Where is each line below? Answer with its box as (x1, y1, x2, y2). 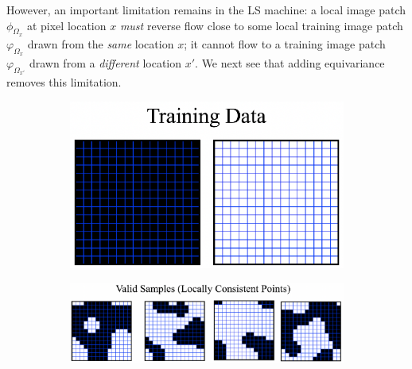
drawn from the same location (27, 35, 174, 52)
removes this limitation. (6, 74, 122, 90)
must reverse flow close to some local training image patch (119, 17, 403, 33)
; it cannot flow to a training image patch (184, 35, 386, 52)
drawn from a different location (29, 55, 182, 71)
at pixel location (26, 17, 107, 33)
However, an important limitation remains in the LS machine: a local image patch (6, 2, 406, 17)
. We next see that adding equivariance (195, 55, 385, 71)
